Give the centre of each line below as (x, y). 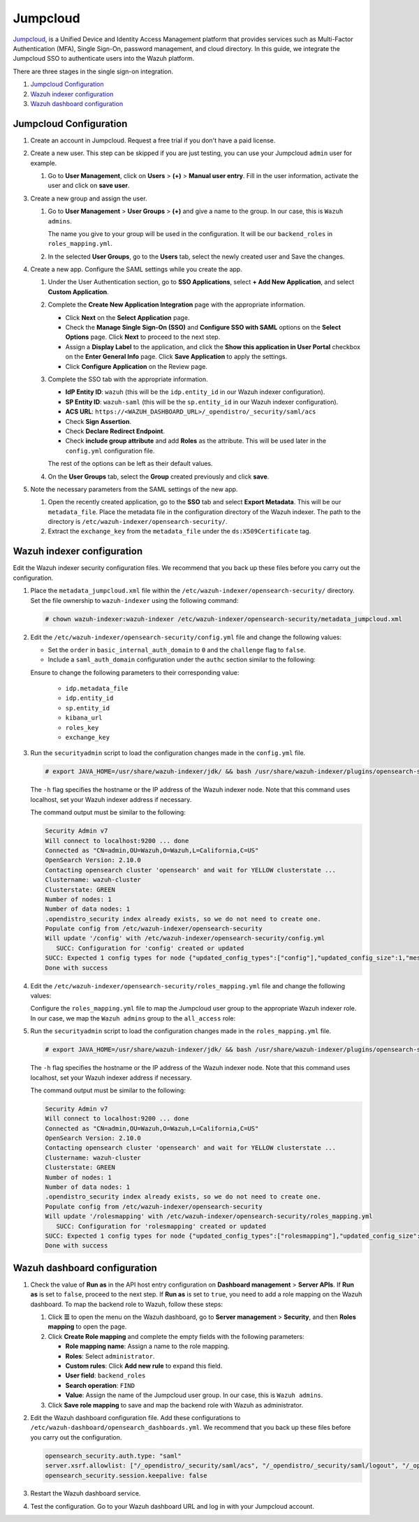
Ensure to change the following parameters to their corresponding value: (135, 672)
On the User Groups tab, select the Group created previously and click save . (159, 476)
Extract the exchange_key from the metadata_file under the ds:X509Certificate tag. (179, 532)
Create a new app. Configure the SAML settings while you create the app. (136, 270)
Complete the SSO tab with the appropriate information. (128, 379)
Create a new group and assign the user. (89, 198)
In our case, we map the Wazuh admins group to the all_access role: (133, 1018)
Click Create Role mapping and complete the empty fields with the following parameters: (176, 1336)
